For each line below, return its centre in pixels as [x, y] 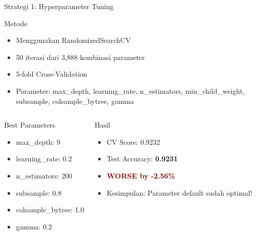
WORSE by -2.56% [141, 175]
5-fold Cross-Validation [52, 74]
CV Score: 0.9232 [133, 141]
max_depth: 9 [38, 141]
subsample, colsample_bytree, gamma [75, 101]
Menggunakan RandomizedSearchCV [73, 40]
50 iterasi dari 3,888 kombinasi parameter [80, 57]
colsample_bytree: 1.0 [50, 210]
